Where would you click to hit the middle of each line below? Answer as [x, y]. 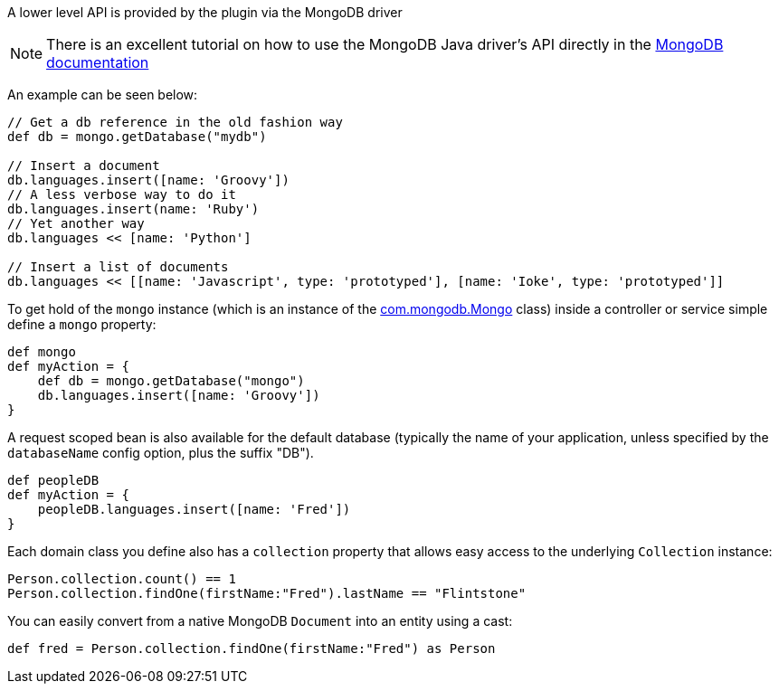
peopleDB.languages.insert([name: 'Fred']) [194, 509]
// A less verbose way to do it [122, 194]
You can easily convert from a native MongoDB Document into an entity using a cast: [260, 621]
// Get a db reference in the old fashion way [175, 122]
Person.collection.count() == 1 [122, 579]
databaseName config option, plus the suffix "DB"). [161, 453]
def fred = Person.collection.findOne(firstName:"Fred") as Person [252, 648]
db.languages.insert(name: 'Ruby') [133, 209]
